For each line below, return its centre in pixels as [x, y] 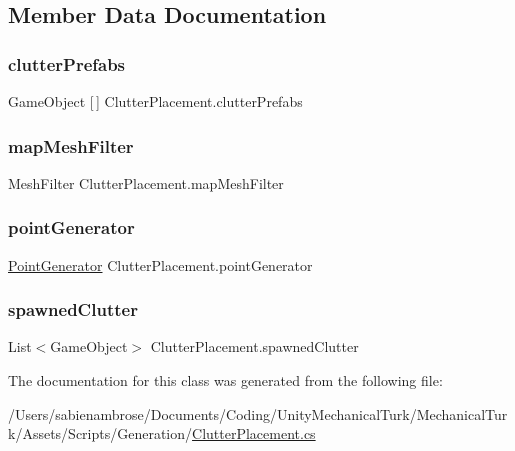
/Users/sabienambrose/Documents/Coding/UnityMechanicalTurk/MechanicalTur [258, 413]
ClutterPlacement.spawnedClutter [254, 346]
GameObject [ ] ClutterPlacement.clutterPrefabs [155, 101]
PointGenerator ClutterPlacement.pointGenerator [160, 264]
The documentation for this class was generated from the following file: [225, 380]
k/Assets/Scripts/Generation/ [100, 433]
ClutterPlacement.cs [254, 433]
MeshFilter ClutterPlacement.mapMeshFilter [146, 182]
